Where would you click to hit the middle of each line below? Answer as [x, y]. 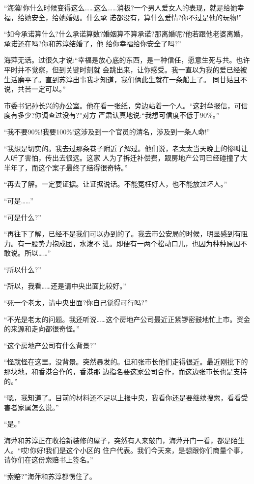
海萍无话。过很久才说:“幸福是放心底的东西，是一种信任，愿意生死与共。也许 [127, 60]
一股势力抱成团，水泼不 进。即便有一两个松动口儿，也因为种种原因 [132, 243]
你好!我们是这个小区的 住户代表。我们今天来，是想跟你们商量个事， [139, 450]
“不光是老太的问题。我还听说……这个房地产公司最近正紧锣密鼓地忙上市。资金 [127, 319]
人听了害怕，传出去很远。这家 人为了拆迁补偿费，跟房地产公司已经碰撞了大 [126, 158]
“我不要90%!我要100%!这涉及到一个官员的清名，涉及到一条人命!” [107, 131]
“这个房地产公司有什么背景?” [50, 345]
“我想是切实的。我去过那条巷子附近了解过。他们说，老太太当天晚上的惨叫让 [126, 148]
